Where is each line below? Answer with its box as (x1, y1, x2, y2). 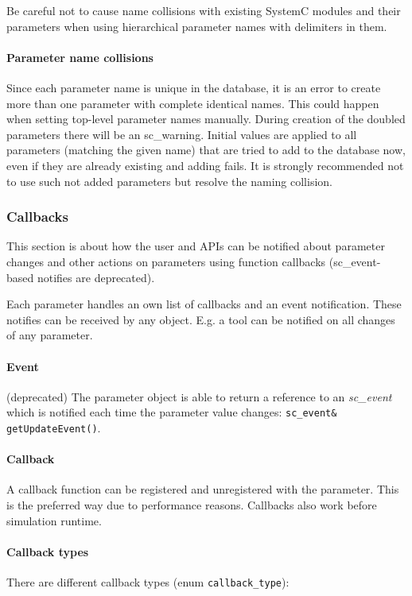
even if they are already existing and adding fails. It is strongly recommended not (6, 157, 404, 173)
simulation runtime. (6, 512, 102, 528)
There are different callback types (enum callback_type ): (6, 574, 290, 590)
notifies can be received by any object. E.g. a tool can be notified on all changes (6, 311, 395, 327)
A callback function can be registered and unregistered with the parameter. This (6, 481, 399, 497)
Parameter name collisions (6, 48, 154, 65)
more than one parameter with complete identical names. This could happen (6, 95, 379, 111)
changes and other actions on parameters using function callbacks (6, 253, 326, 269)
